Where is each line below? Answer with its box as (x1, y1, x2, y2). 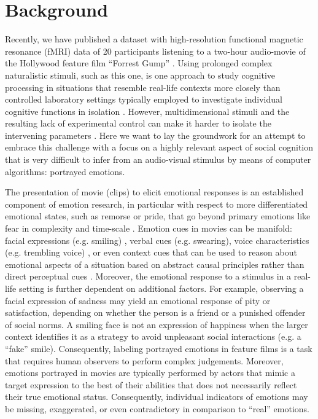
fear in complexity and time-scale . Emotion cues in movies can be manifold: (5, 222, 292, 235)
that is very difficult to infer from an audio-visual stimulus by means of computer (5, 153, 311, 166)
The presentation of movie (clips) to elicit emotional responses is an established (5, 186, 304, 198)
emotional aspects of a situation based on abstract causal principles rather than (5, 257, 304, 270)
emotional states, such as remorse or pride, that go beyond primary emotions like (5, 209, 311, 222)
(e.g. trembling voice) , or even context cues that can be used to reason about (5, 246, 297, 259)
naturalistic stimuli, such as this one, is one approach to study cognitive (5, 68, 276, 81)
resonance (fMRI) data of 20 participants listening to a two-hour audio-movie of (5, 44, 306, 57)
